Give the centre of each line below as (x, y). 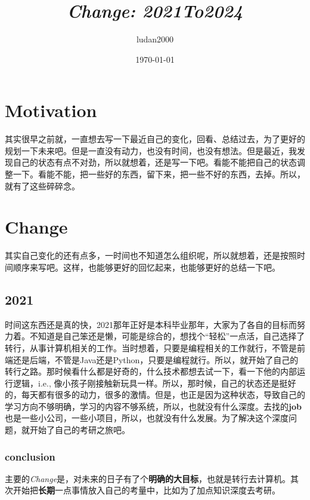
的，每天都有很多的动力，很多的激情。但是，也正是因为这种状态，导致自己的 (155, 395)
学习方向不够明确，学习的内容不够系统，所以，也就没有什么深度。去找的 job (153, 406)
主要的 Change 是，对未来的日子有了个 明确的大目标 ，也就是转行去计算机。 (148, 478)
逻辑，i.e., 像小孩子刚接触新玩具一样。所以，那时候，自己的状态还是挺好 (154, 383)
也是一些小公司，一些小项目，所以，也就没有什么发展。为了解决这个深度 (147, 418)
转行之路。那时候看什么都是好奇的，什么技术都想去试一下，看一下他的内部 (151, 371)
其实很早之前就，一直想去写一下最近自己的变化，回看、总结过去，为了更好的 (155, 139)
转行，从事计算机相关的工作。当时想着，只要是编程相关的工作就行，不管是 (151, 347)
